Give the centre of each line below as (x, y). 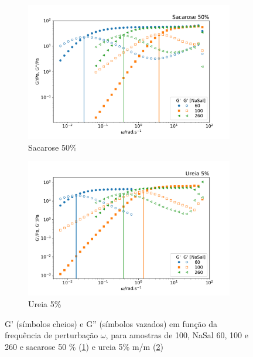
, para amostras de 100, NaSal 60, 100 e (177, 335)
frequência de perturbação (52, 335)
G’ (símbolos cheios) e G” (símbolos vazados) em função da (111, 323)
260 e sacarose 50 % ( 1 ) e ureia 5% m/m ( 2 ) (84, 346)
